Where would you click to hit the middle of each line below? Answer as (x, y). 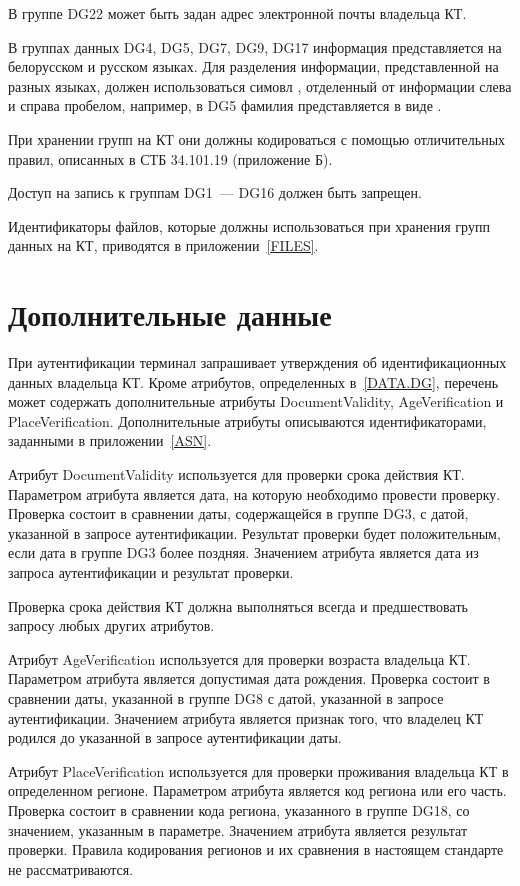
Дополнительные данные (170, 314)
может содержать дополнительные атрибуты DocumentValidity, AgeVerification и (256, 401)
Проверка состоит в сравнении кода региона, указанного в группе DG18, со (239, 809)
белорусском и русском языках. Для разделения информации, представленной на (253, 66)
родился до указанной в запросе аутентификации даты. (175, 737)
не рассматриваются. (71, 868)
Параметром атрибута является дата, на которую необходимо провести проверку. (254, 493)
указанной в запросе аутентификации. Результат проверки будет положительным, (254, 532)
